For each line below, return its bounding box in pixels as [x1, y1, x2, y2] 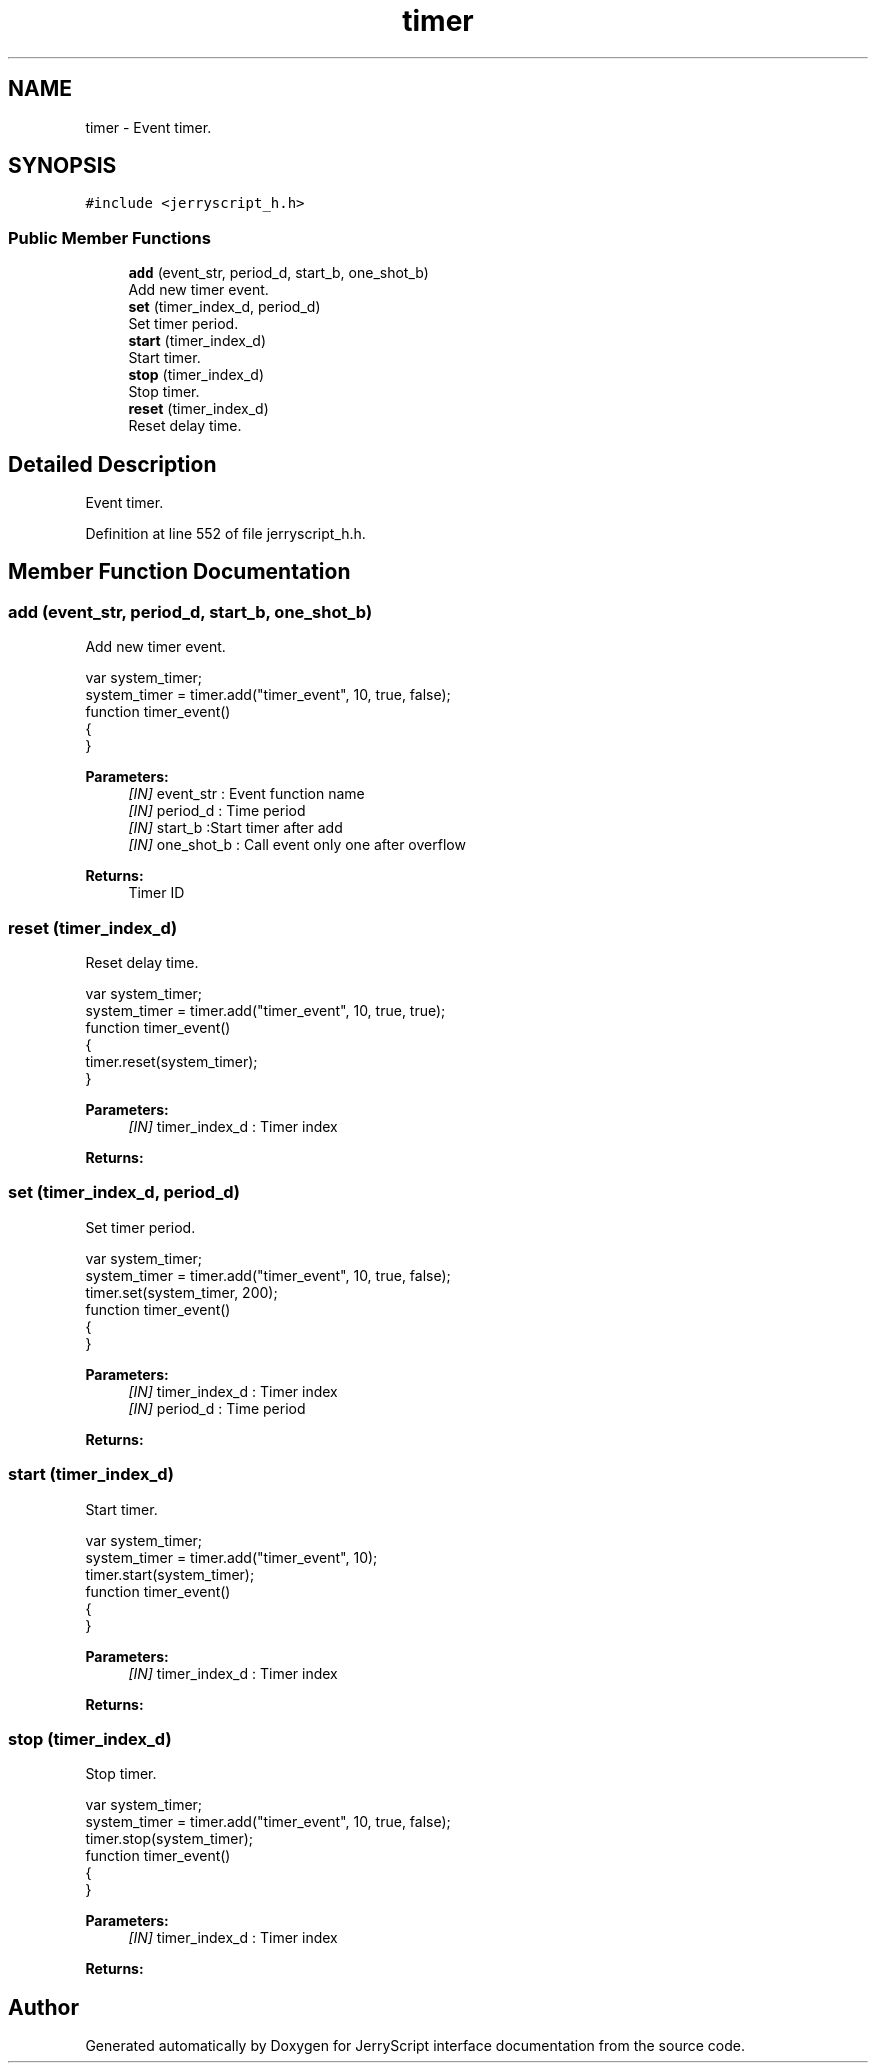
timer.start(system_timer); [85, 1565, 255, 1583]
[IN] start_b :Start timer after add [128, 819, 343, 837]
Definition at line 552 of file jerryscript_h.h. [85, 525, 366, 543]
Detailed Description [8, 451, 217, 477]
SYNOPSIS [8, 153, 117, 179]
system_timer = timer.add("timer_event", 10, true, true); [85, 1002, 446, 1019]
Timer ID [128, 884, 185, 902]
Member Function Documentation [8, 559, 351, 585]
